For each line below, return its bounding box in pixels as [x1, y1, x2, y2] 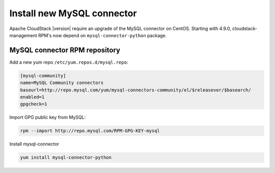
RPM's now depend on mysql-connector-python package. [38, 32, 167, 38]
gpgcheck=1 [20, 101, 47, 107]
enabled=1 [20, 94, 45, 100]
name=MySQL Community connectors [20, 80, 104, 86]
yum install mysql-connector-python [20, 155, 112, 160]
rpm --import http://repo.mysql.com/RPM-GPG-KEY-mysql [20, 128, 160, 134]
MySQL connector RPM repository [9, 46, 121, 54]
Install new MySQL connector [9, 8, 137, 19]
